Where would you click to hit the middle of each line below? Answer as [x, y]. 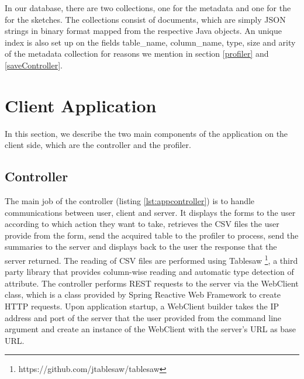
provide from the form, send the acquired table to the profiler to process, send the [152, 235]
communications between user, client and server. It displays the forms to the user [150, 212]
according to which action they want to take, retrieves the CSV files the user [142, 224]
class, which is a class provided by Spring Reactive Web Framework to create [143, 294]
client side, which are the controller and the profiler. [98, 145]
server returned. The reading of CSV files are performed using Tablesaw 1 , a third [151, 259]
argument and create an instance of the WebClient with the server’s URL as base [150, 329]
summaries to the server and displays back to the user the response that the [141, 247]
